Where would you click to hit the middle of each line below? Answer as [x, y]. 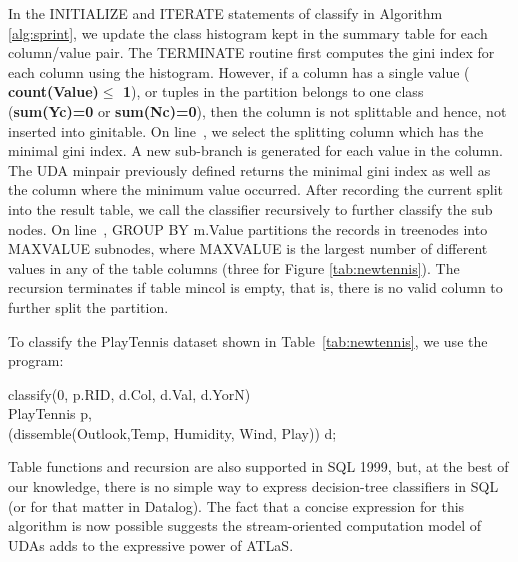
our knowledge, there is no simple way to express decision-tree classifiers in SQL [253, 486]
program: [36, 360]
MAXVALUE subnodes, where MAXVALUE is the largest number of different [248, 248]
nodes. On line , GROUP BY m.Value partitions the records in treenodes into [248, 228]
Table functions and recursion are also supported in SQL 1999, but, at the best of [258, 466]
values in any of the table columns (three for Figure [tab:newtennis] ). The [234, 267]
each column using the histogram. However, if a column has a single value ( [239, 71]
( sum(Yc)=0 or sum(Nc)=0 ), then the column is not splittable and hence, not [257, 110]
